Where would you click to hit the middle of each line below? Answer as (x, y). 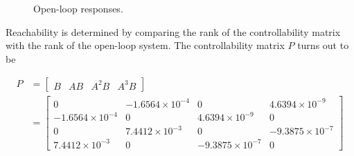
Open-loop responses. (78, 8)
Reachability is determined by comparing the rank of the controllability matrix (173, 31)
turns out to (323, 45)
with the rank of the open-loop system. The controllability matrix (145, 45)
